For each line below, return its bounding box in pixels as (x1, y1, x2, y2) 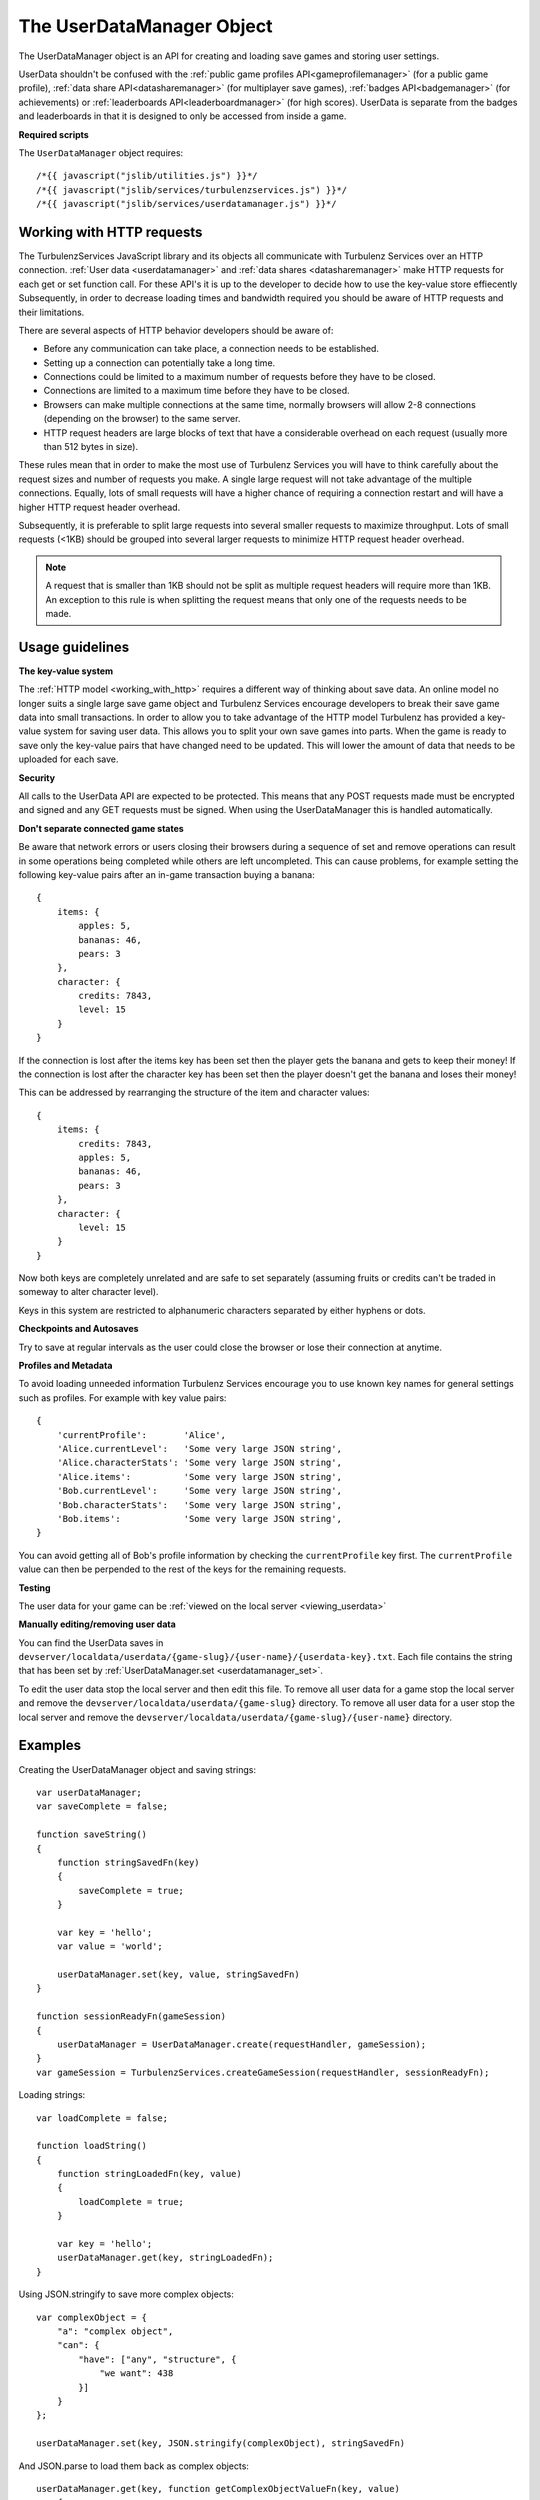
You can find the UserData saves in (18, 1636, 164, 1649)
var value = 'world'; (56, 1941, 164, 1952)
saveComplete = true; (78, 1885, 185, 1896)
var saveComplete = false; (36, 1801, 169, 1812)
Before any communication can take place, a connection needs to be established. (43, 343, 380, 355)
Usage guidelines (18, 638, 130, 655)
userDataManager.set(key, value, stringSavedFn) (56, 1969, 300, 1980)
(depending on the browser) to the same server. (43, 413, 241, 425)
